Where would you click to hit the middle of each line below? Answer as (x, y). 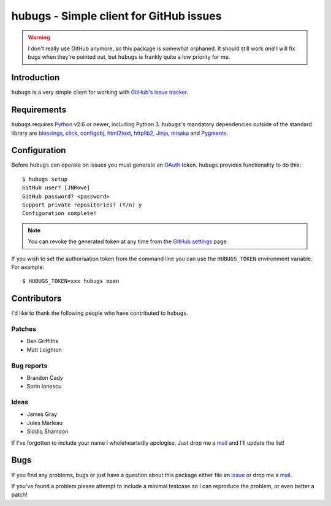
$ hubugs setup (45, 179)
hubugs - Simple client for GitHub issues (116, 16)
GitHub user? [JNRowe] (56, 188)
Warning (39, 37)
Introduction (36, 77)
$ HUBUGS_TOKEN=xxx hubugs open (71, 281)
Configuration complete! (59, 213)
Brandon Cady (45, 377)
